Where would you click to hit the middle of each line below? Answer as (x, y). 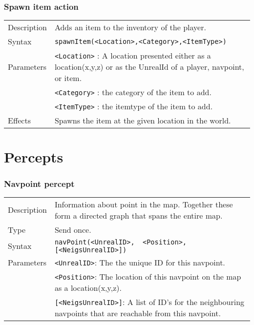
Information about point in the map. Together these (144, 204)
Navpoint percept (39, 183)
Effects (19, 121)
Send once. (73, 229)
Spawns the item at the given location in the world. (143, 121)
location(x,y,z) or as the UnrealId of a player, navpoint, (149, 67)
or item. (68, 78)
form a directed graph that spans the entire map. (138, 215)
